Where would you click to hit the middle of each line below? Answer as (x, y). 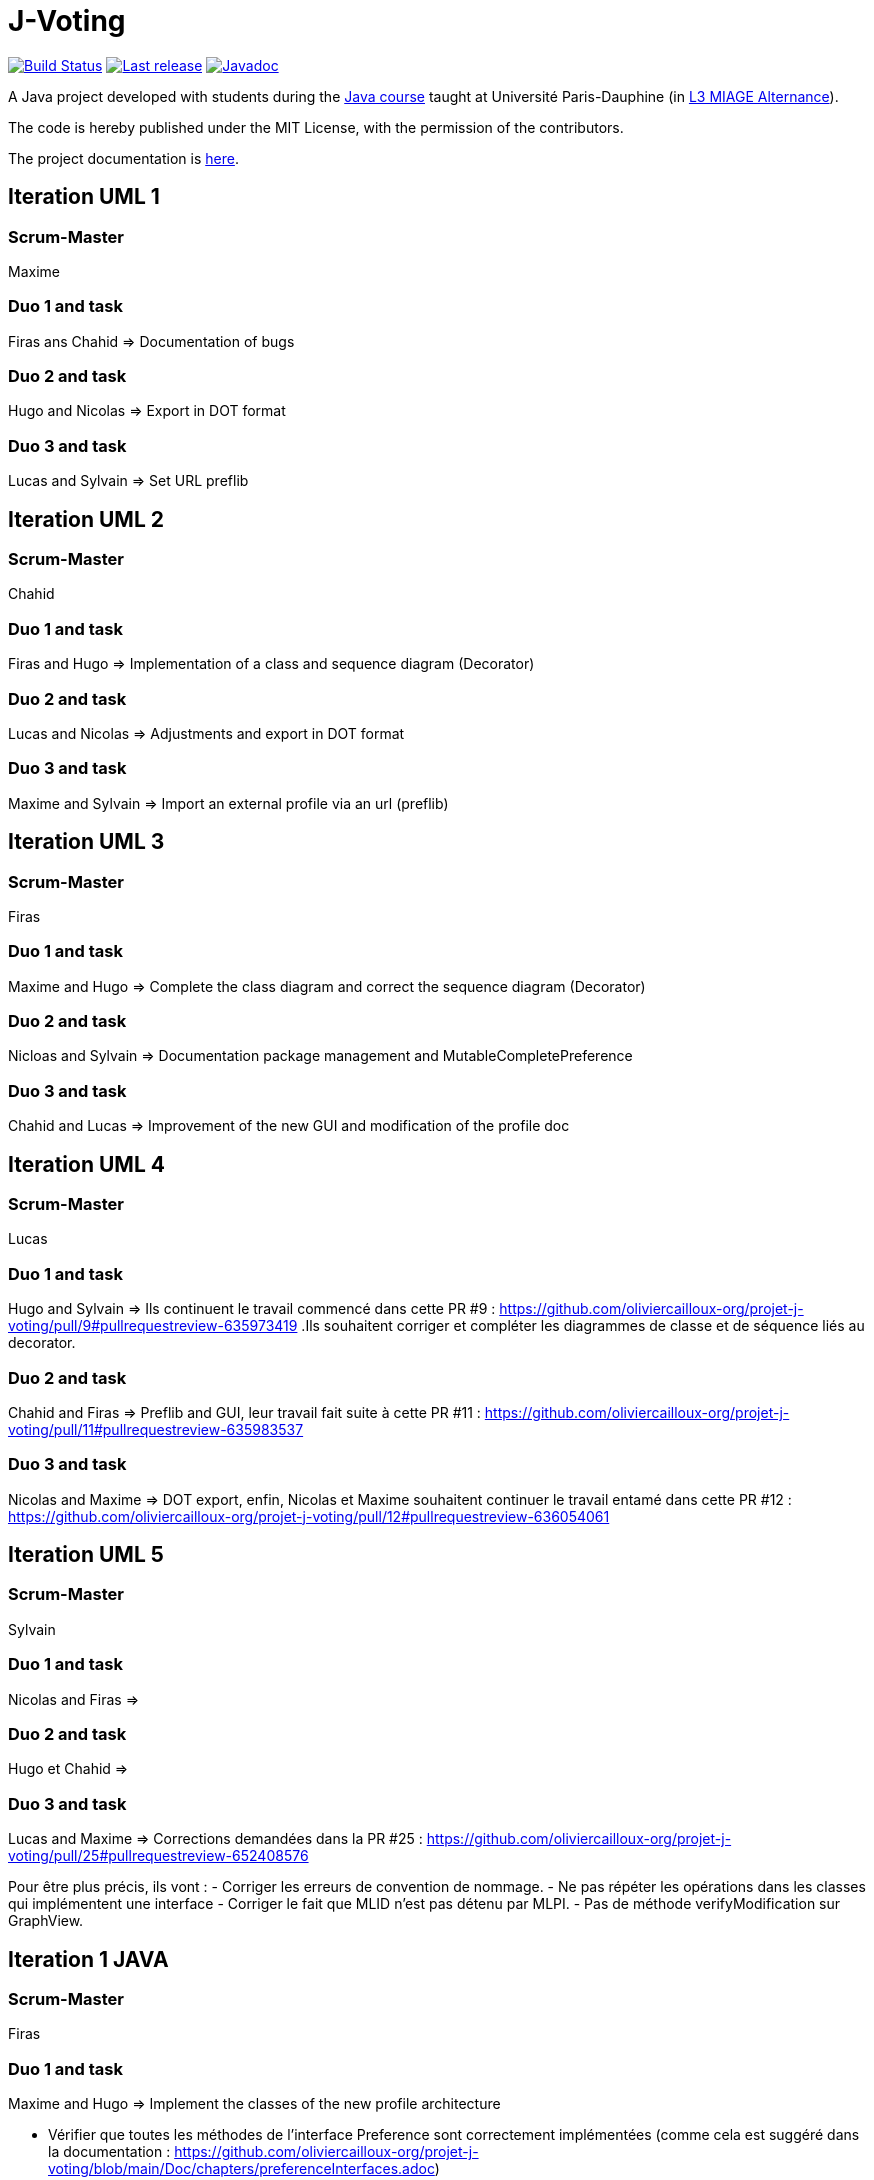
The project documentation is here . (123, 158)
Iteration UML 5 (86, 1555)
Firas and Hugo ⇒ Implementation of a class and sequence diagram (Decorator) (271, 664)
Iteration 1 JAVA (88, 1959)
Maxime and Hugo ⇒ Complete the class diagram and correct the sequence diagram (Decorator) (327, 986)
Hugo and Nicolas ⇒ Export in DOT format (147, 411)
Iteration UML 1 (84, 197)
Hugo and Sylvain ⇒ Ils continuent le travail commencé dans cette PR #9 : (252, 1309)
